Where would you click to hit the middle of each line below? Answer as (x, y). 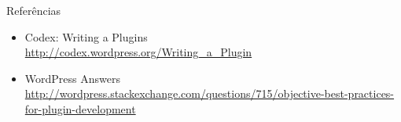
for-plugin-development (80, 108)
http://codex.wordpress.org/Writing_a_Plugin (138, 52)
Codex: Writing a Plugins (86, 36)
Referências (34, 10)
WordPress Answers (72, 78)
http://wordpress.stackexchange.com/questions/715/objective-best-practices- (210, 93)
